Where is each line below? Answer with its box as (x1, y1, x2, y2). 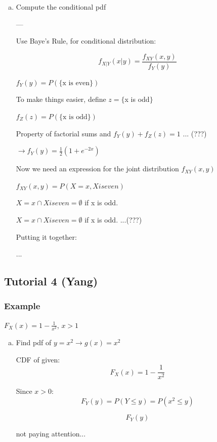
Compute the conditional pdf (16, 2, 106, 12)
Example (4, 300, 40, 312)
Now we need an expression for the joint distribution (16, 163, 179, 174)
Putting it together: (16, 231, 77, 242)
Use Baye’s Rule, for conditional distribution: (16, 35, 156, 46)
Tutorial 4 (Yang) (4, 273, 98, 289)
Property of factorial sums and (16, 128, 111, 138)
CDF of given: (16, 354, 60, 364)
